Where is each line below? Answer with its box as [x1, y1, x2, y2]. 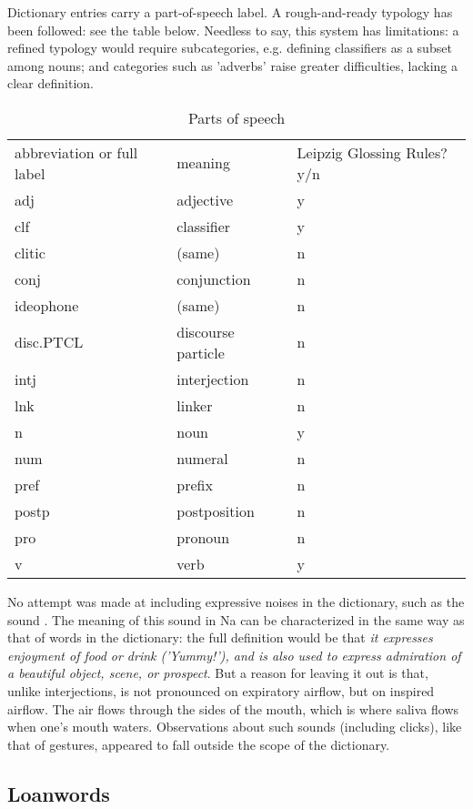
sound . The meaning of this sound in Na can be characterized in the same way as [7, 610, 465, 629]
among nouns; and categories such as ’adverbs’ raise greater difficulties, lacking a [7, 56, 458, 75]
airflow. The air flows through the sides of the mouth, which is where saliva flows [7, 699, 459, 718]
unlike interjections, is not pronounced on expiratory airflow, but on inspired [7, 681, 435, 700]
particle [176, 341, 225, 363]
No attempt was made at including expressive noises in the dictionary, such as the [7, 592, 465, 611]
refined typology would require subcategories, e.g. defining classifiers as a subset [7, 38, 452, 57]
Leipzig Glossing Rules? [297, 141, 448, 163]
